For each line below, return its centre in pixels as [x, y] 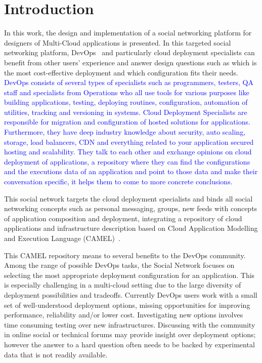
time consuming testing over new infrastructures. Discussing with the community [130, 324]
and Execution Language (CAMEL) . [62, 238]
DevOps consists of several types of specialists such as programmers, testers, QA [129, 82]
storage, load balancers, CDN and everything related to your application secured [129, 142]
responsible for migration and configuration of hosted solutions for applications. [127, 122]
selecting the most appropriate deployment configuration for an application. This [129, 275]
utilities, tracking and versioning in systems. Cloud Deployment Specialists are [126, 112]
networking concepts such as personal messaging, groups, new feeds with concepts [131, 208]
